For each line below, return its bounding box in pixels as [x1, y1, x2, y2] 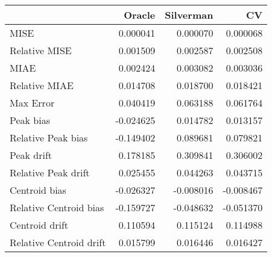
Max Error [10, 96, 55, 110]
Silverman [165, 8, 213, 22]
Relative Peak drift [10, 166, 90, 179]
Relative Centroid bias [10, 200, 104, 214]
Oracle [124, 8, 156, 22]
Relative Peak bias [10, 131, 88, 144]
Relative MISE [10, 43, 72, 57]
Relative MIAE [10, 78, 74, 92]
